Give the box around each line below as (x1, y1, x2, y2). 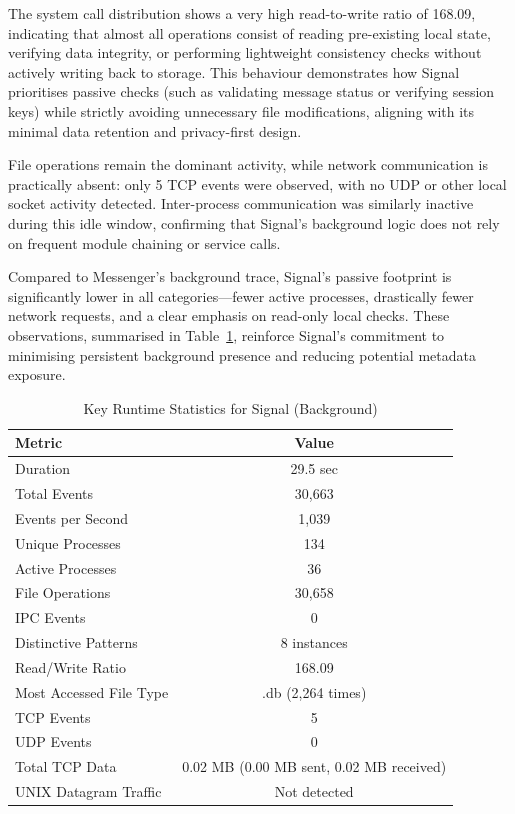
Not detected (274, 781, 354, 802)
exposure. (8, 364, 66, 385)
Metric (15, 432, 63, 453)
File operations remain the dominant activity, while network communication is (8, 154, 488, 175)
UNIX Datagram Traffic (15, 781, 162, 802)
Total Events (15, 482, 94, 503)
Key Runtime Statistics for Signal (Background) (83, 397, 378, 418)
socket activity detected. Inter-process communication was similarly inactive (8, 193, 474, 214)
